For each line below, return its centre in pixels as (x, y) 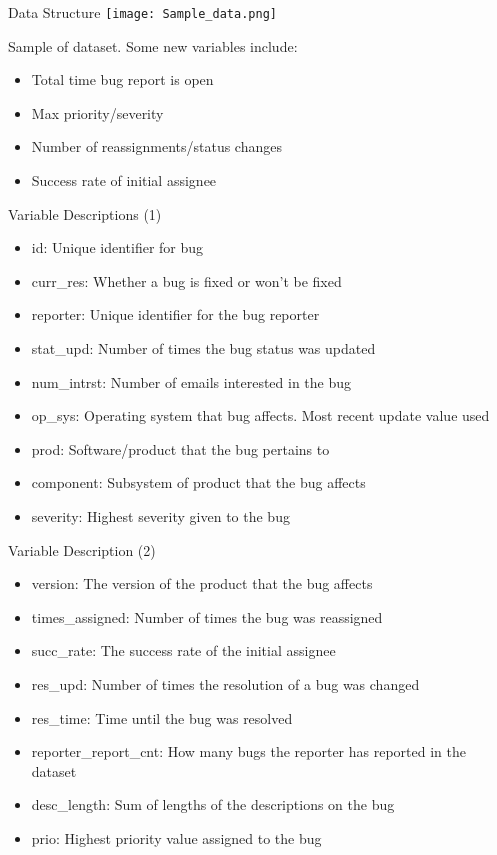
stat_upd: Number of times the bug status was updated (203, 348)
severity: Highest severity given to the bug (160, 515)
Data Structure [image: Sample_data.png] (142, 12)
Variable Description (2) (82, 549)
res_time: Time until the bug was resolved (162, 717)
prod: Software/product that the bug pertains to (180, 448)
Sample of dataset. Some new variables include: (153, 45)
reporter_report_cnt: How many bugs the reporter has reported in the (248, 751)
